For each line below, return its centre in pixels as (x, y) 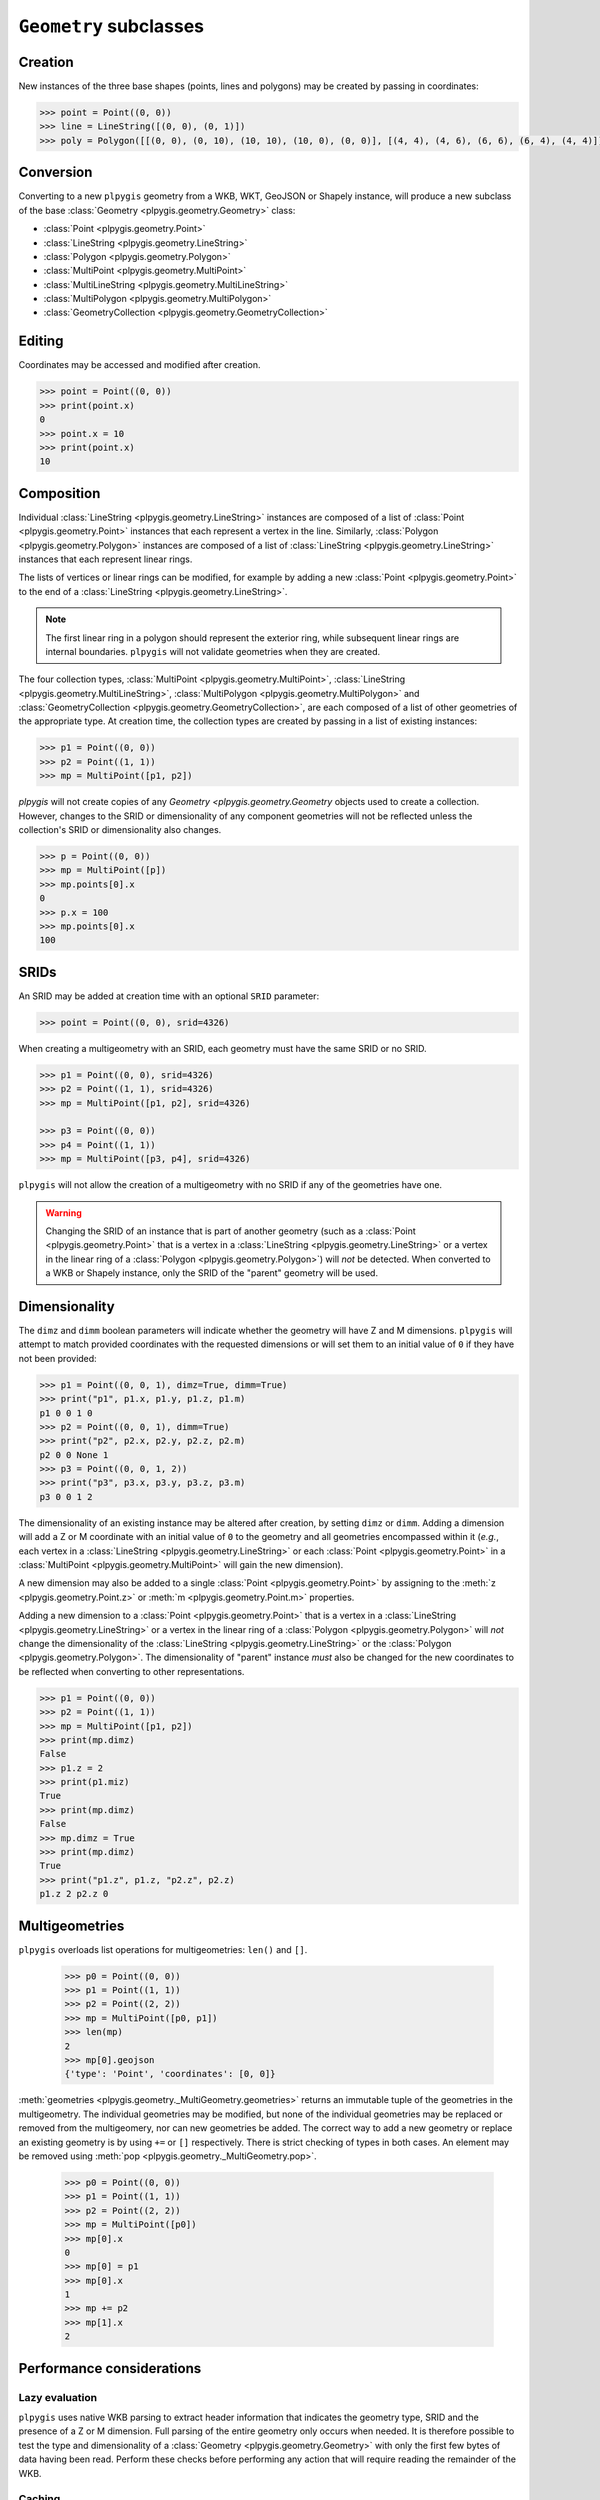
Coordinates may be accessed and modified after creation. (139, 365)
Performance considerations (110, 2368)
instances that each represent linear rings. (105, 559)
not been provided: (57, 1358)
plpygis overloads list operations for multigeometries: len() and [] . (163, 1949)
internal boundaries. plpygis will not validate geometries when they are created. (213, 651)
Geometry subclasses (111, 26)
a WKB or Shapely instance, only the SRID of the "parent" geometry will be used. (212, 1273)
